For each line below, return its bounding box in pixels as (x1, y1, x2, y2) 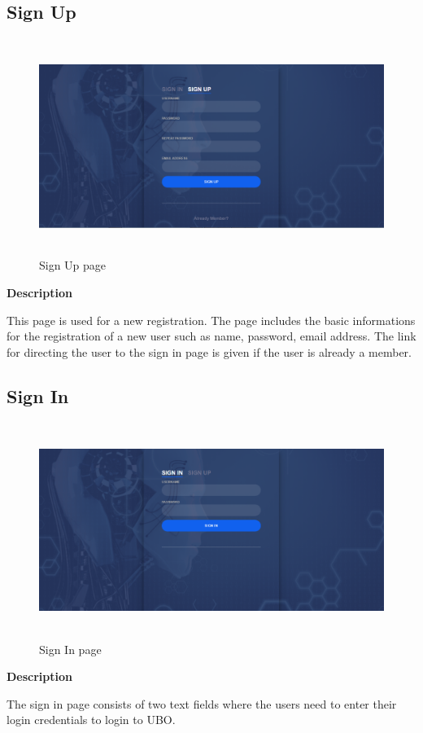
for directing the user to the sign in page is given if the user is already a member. (7, 343, 412, 360)
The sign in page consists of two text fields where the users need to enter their (7, 695, 397, 712)
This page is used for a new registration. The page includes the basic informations (7, 311, 416, 328)
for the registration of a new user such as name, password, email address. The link (7, 327, 416, 345)
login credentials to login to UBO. (7, 711, 176, 728)
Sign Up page (39, 257, 107, 274)
